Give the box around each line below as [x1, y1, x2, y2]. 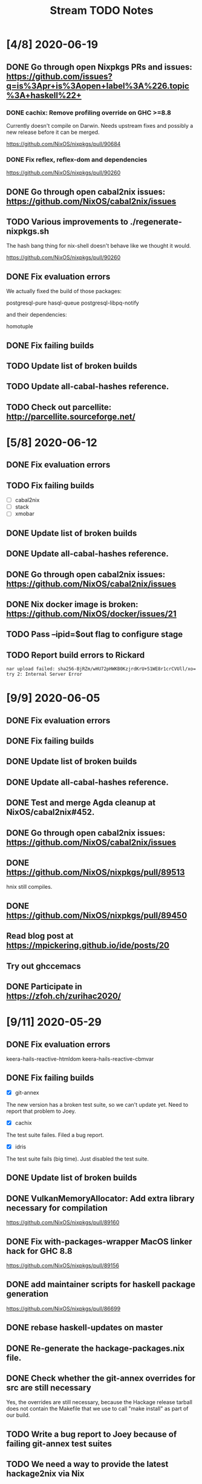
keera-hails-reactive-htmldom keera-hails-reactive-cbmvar [6, 1055, 154, 1063]
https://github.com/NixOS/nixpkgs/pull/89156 [6, 1262, 120, 1269]
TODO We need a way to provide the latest [6, 1459, 169, 1469]
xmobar [15, 510, 34, 518]
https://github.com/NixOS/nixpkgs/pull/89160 [6, 1219, 120, 1226]
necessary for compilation [6, 1202, 108, 1213]
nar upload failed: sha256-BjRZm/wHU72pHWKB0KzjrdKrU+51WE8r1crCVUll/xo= [6, 666, 197, 672]
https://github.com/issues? [6, 71, 113, 82]
